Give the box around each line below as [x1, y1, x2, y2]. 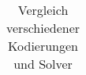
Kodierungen [8, 37, 79, 55]
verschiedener [6, 19, 80, 37]
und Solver [13, 55, 73, 73]
